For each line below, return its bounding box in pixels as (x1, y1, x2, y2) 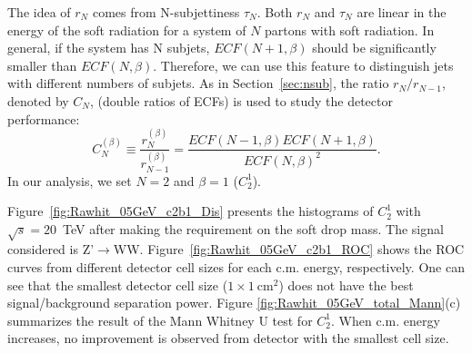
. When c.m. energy (331, 310, 440, 329)
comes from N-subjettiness (92, 3, 240, 21)
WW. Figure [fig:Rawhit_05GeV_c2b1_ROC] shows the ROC (113, 240, 465, 259)
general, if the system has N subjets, (7, 38, 210, 57)
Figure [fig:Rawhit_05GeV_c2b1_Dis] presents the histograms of (7, 201, 374, 221)
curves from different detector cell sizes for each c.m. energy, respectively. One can (7, 258, 465, 277)
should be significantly (312, 38, 437, 57)
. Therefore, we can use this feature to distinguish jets (153, 55, 454, 74)
